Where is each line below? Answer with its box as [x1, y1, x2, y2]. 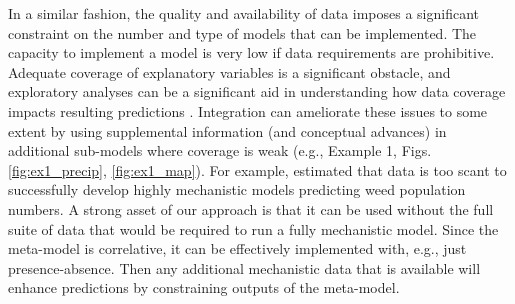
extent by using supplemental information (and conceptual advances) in [8, 120, 447, 141]
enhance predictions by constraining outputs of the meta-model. [8, 277, 400, 298]
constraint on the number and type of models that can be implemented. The [8, 22, 477, 43]
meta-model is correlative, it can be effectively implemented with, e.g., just [8, 238, 467, 259]
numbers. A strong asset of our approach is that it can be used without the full [8, 198, 494, 219]
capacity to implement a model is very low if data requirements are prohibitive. [8, 42, 495, 63]
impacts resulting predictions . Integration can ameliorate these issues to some [8, 100, 488, 121]
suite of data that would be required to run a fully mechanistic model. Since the [8, 218, 499, 239]
